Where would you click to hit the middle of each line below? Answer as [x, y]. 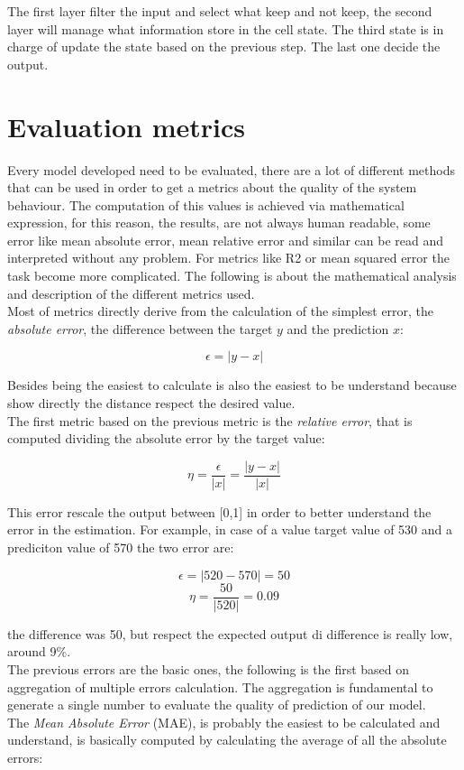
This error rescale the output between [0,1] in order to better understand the [219, 511]
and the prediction [338, 328]
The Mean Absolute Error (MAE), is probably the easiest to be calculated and [224, 722]
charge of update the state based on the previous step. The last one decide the [224, 46]
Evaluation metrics [126, 126]
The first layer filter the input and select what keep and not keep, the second [220, 11]
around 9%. [39, 651]
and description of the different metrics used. [131, 293]
